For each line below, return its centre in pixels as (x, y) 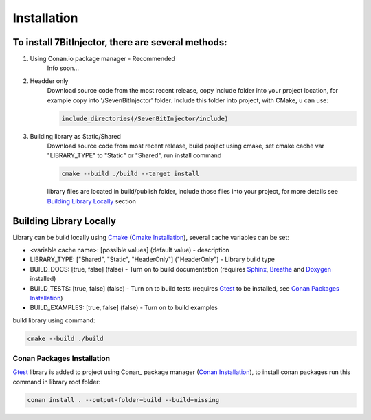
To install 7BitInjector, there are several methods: (120, 42)
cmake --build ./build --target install (130, 174)
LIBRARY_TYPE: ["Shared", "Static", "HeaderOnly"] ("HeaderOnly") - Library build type (152, 259)
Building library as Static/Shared (76, 136)
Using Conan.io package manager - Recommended (102, 59)
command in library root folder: (57, 382)
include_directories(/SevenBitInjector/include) (145, 118)
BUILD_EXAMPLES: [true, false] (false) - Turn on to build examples (124, 308)
